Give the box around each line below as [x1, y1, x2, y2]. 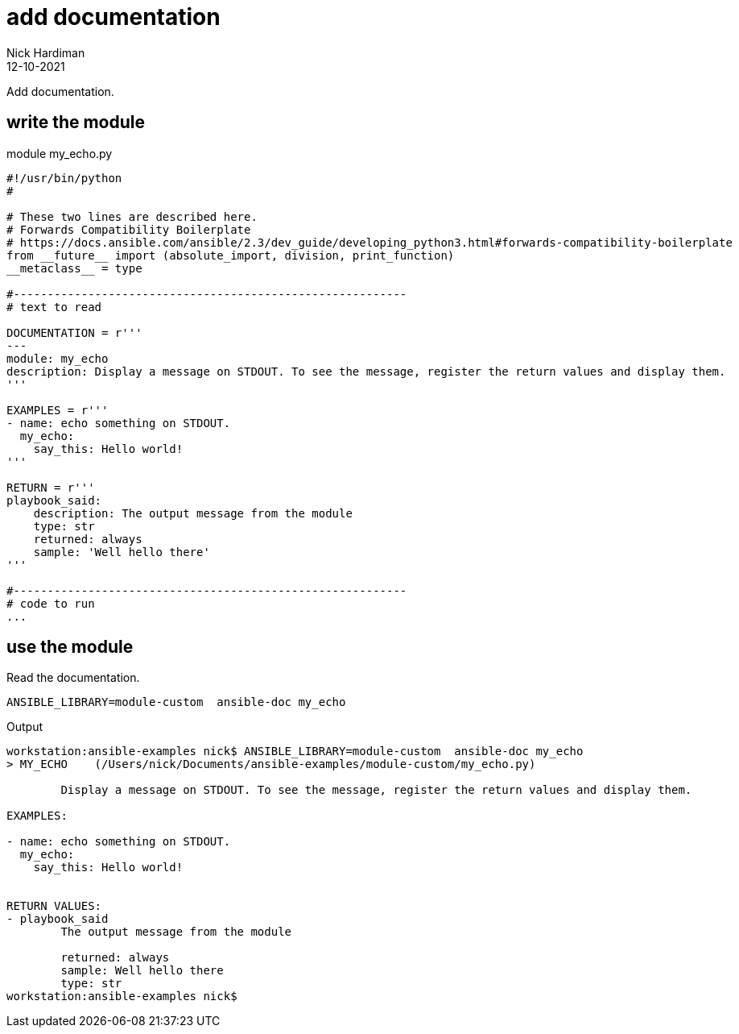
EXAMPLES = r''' [6, 403, 109, 417]
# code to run [6, 596, 95, 610]
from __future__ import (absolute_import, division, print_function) [6, 248, 455, 262]
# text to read [6, 300, 102, 314]
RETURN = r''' [6, 480, 95, 494]
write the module [6, 112, 146, 133]
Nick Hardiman [6, 45, 85, 60]
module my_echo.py [6, 146, 113, 160]
